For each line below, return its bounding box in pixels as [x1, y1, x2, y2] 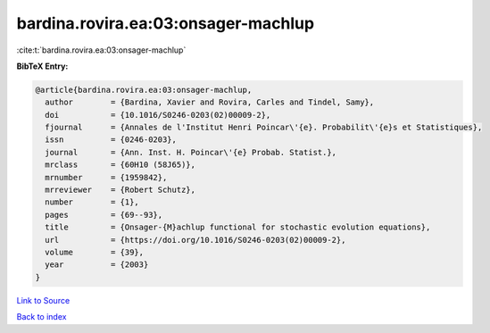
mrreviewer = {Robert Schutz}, [45, 185, 196, 196]
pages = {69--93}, [45, 210, 163, 220]
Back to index [16, 312, 67, 322]
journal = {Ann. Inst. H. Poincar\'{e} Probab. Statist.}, [45, 147, 337, 157]
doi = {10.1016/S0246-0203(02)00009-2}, [45, 110, 271, 120]
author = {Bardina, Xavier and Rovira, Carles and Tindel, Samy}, [45, 97, 375, 107]
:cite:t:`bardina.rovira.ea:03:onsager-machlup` [16, 45, 187, 55]
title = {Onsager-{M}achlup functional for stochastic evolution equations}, [45, 222, 431, 232]
